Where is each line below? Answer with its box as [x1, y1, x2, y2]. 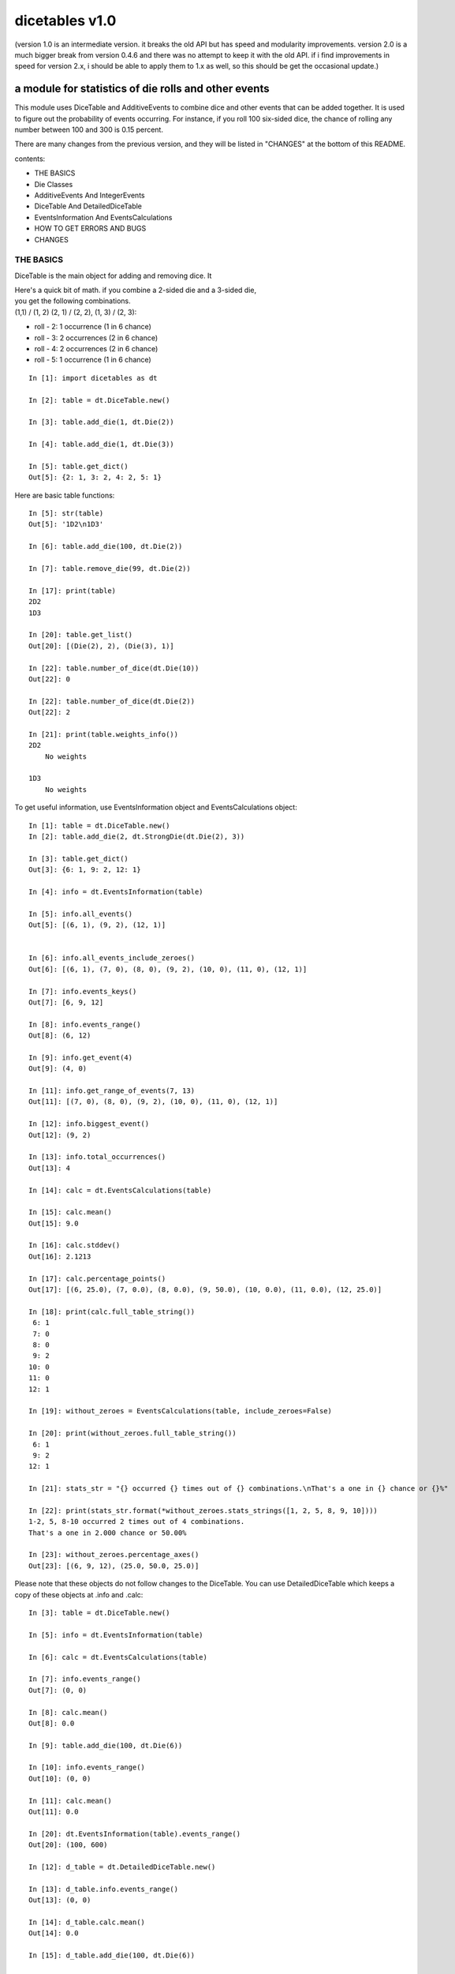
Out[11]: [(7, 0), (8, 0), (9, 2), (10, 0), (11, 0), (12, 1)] [28, 1098, 278, 1106]
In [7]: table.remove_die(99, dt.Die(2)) [28, 565, 191, 573]
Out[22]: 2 [28, 707, 71, 717]
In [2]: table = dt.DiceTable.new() [28, 396, 170, 404]
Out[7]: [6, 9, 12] [28, 997, 104, 1007]
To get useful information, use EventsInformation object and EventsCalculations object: [14, 802, 297, 812]
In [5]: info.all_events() [28, 909, 133, 918]
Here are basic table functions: [14, 490, 115, 500]
